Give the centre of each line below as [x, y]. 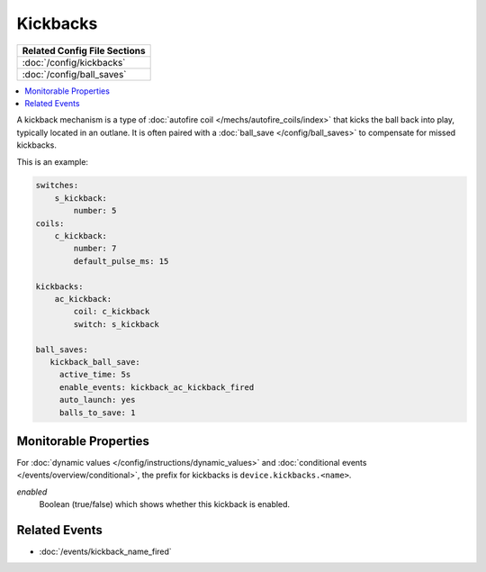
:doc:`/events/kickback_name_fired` [106, 552]
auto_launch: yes [97, 400]
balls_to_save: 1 [97, 413]
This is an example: [53, 161]
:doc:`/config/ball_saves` [74, 74]
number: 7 [95, 249]
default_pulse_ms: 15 [121, 261]
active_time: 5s [95, 375]
